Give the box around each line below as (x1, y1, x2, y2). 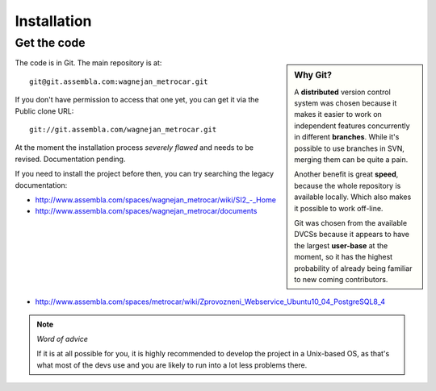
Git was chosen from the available (294, 218, 408, 227)
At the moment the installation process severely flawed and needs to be (15, 143, 254, 152)
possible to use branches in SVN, (294, 144, 405, 153)
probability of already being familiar (294, 263, 413, 273)
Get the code (15, 35, 86, 50)
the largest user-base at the (294, 240, 388, 250)
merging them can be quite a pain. (294, 155, 409, 164)
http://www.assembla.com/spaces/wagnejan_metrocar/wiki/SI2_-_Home (35, 194, 276, 205)
